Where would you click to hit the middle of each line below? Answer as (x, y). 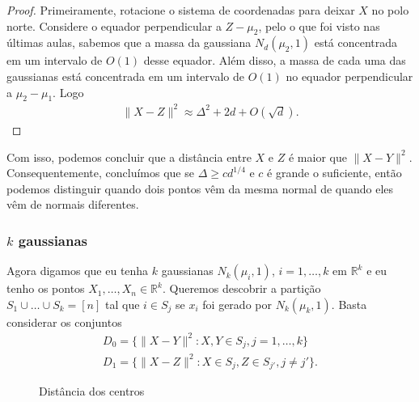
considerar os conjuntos (64, 322)
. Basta (349, 304)
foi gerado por (237, 304)
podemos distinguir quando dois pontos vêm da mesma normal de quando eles (200, 188)
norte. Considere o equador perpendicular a (114, 25)
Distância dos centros (92, 391)
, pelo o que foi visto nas (319, 25)
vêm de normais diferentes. (73, 204)
